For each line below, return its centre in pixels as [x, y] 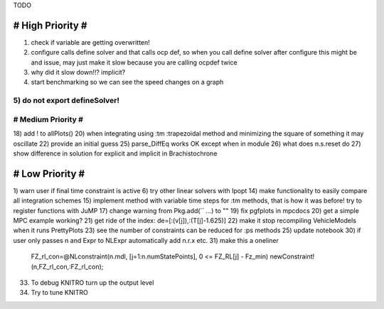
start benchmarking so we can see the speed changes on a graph [127, 82]
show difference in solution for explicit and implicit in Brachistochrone [115, 153]
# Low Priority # [49, 174]
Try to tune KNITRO [60, 293]
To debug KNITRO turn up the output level [92, 282]
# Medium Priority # [48, 119]
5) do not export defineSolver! [66, 101]
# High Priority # [50, 25]
